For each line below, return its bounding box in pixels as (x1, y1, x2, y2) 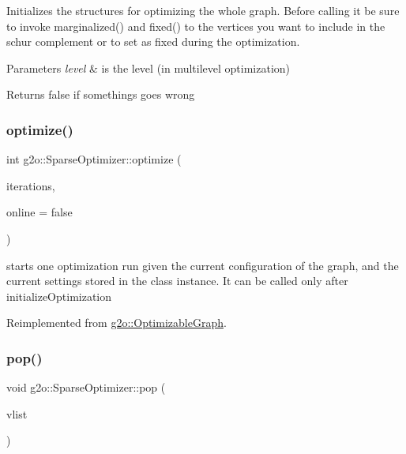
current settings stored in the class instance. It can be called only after (6, 272, 348, 289)
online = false (6, 204, 73, 220)
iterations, (6, 177, 55, 193)
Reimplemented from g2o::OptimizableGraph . (6, 314, 227, 331)
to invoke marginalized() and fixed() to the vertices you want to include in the (6, 17, 385, 34)
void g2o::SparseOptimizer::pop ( (6, 379, 166, 396)
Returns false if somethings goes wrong (6, 86, 195, 103)
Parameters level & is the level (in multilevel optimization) (6, 59, 291, 76)
